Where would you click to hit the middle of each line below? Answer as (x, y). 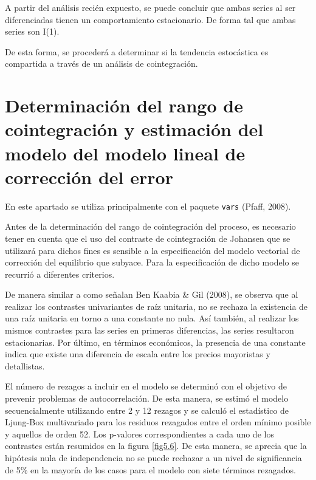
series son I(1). (32, 31)
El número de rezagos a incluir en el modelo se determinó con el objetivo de (146, 386)
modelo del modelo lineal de (125, 153)
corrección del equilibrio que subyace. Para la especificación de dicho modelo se (152, 262)
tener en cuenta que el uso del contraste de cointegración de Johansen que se (148, 238)
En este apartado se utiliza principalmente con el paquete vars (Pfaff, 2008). (148, 206)
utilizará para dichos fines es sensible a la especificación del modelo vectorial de (153, 250)
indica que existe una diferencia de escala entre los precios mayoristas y (138, 354)
